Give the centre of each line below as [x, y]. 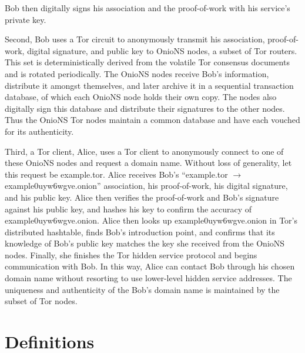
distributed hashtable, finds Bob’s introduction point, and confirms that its [140, 232]
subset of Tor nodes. [41, 301]
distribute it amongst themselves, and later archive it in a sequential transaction [149, 85]
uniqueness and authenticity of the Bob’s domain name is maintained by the [142, 289]
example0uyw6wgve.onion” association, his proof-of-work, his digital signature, [146, 186]
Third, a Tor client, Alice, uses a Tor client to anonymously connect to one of [144, 151]
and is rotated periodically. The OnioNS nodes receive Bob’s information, [137, 73]
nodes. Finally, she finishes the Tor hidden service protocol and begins [131, 254]
